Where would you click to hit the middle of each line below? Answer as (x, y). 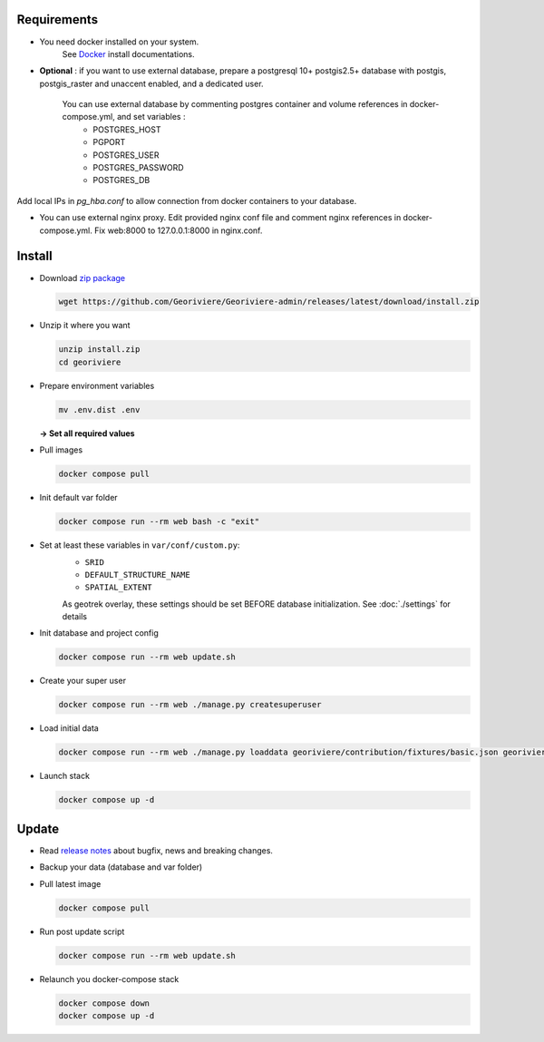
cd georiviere (90, 362)
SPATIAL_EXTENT (119, 588)
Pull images (61, 450)
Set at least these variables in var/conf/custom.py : (140, 545)
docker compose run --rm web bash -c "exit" (159, 522)
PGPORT (109, 142)
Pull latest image (70, 883)
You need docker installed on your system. (119, 42)
